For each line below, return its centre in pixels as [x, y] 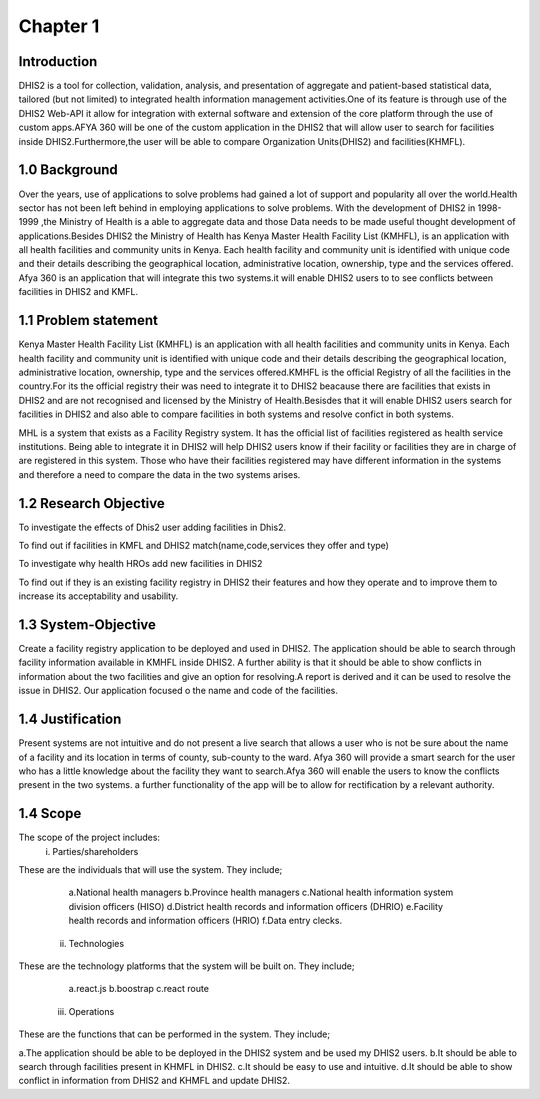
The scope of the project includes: [89, 837]
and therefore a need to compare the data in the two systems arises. [159, 474]
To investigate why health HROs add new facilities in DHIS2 [140, 564]
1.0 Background [68, 170]
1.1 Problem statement [88, 320]
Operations [91, 1011]
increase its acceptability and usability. [98, 596]
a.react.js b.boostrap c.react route [139, 989]
